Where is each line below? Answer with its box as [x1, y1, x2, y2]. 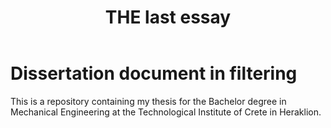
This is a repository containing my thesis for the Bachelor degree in [10, 95, 287, 107]
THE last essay [104, 6, 232, 29]
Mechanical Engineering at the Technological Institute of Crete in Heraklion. [10, 106, 322, 118]
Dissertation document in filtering [10, 62, 298, 85]
